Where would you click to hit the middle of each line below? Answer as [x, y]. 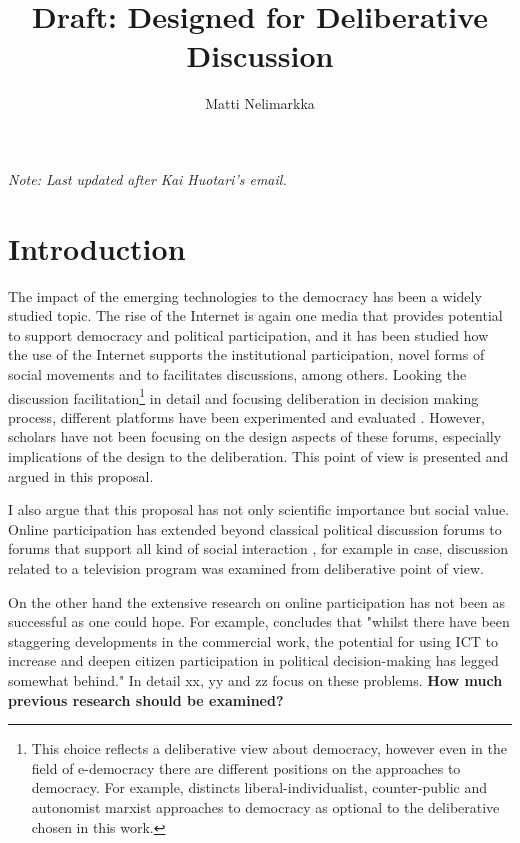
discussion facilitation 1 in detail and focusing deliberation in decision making [243, 396]
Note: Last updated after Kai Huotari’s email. [147, 178]
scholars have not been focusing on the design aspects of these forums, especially [255, 436]
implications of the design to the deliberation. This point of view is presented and [258, 456]
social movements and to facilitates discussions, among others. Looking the [237, 374]
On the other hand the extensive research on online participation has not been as [257, 601]
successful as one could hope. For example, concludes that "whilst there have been [259, 621]
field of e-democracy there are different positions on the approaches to [246, 767]
